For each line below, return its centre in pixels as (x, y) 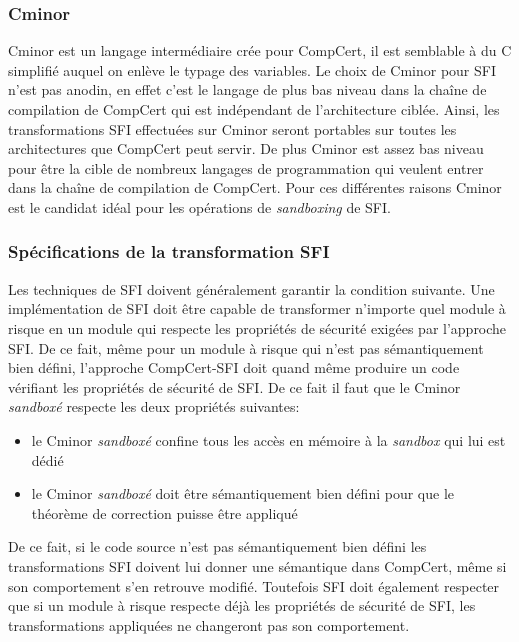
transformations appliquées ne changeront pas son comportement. (209, 624)
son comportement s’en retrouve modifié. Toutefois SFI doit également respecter (254, 585)
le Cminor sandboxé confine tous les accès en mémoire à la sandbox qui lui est (268, 439)
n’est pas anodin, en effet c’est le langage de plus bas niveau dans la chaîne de (247, 89)
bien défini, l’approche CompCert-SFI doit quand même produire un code (234, 367)
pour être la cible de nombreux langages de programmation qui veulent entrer (246, 167)
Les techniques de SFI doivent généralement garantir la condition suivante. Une (251, 288)
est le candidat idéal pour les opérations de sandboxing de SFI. (199, 206)
